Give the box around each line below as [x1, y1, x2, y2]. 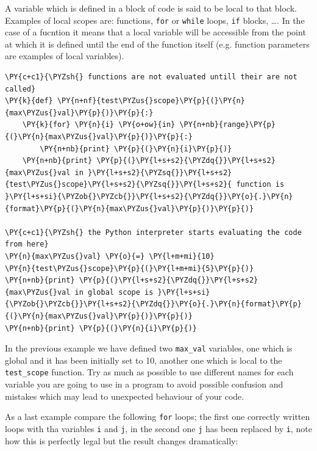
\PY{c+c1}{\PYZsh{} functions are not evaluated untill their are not [5, 73, 297, 82]
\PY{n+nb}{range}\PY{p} [179, 120, 276, 129]
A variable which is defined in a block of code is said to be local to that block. [5, 2, 297, 14]
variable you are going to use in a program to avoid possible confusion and [5, 378, 283, 390]
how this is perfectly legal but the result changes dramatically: [5, 434, 238, 447]
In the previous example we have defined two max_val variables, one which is [5, 342, 293, 355]
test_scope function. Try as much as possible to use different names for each [5, 366, 294, 378]
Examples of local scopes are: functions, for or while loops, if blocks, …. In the [5, 13, 305, 26]
